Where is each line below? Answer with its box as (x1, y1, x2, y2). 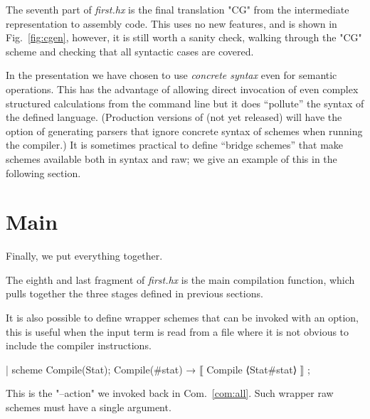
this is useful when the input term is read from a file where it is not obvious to (6, 324, 349, 339)
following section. (6, 165, 81, 180)
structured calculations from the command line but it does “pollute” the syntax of (6, 95, 364, 110)
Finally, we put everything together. (6, 248, 163, 263)
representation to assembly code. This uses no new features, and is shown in (6, 16, 337, 31)
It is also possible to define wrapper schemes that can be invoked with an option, (6, 310, 359, 325)
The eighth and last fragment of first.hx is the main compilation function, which (6, 272, 355, 287)
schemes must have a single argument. (6, 400, 171, 414)
